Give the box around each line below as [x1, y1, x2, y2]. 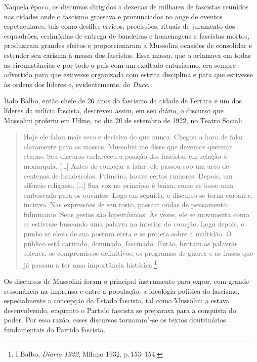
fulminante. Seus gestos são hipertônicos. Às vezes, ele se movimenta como [23, 209, 249, 219]
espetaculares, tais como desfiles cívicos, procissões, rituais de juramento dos [4, 21, 235, 31]
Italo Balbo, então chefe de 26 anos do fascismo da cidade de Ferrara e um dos [4, 95, 242, 106]
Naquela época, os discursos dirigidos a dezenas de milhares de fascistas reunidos [4, 1, 249, 11]
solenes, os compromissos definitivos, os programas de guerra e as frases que [23, 248, 253, 258]
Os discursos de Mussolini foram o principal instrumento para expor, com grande [4, 276, 249, 286]
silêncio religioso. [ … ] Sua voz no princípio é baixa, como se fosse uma [23, 180, 234, 190]
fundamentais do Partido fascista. [4, 324, 106, 335]
